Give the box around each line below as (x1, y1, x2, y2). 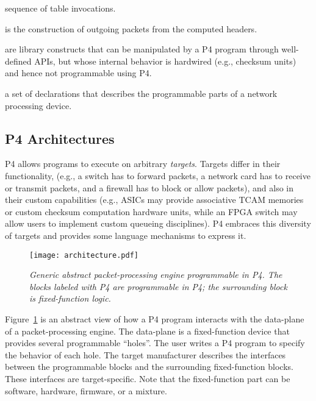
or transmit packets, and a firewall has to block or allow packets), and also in (5, 181, 294, 194)
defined (5, 54, 32, 67)
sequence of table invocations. (5, 2, 116, 14)
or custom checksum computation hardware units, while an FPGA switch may (5, 205, 298, 218)
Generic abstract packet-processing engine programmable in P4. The (29, 268, 282, 281)
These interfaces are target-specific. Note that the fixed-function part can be (5, 372, 290, 385)
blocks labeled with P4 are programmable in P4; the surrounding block (29, 280, 287, 293)
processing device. (5, 99, 72, 112)
